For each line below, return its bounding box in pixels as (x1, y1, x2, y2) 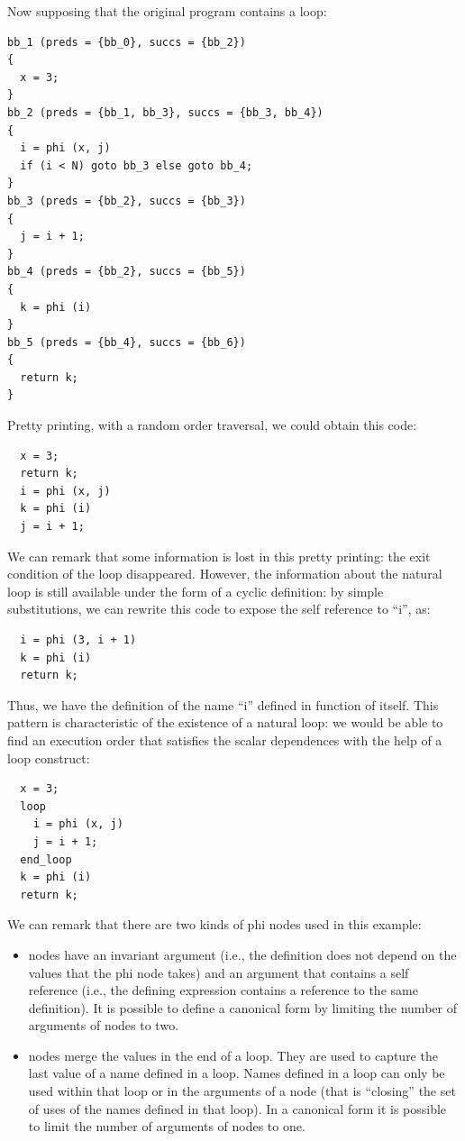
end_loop (20, 853, 72, 866)
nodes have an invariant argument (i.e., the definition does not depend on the (28, 945, 457, 963)
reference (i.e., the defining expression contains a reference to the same (28, 981, 418, 1000)
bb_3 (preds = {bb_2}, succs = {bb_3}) (7, 194, 246, 207)
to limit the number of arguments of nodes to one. (28, 1117, 305, 1136)
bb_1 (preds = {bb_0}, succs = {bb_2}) (7, 35, 246, 49)
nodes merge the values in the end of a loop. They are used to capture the (28, 1045, 438, 1064)
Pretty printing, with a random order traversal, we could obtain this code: (7, 415, 417, 434)
